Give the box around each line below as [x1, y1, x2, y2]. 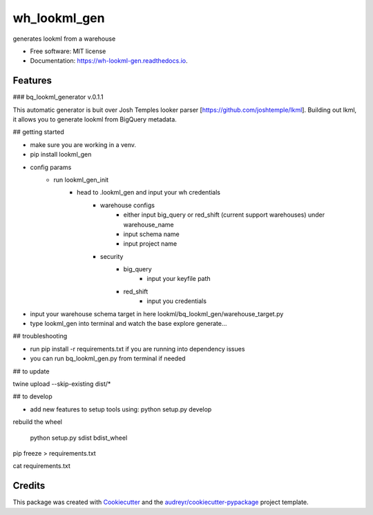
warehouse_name [123, 220, 174, 229]
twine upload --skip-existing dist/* [12, 380, 111, 388]
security [100, 252, 124, 260]
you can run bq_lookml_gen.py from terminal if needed [30, 354, 186, 362]
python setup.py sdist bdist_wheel [30, 434, 128, 442]
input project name [123, 240, 178, 248]
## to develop [12, 392, 53, 400]
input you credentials [146, 297, 207, 305]
